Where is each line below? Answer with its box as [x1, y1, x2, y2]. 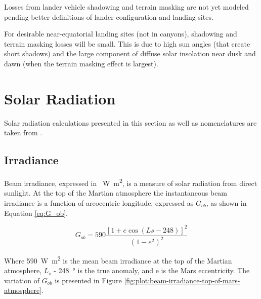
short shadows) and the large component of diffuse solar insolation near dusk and [4, 48, 256, 59]
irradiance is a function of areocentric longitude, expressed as [4, 197, 194, 208]
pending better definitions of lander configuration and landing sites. [4, 11, 213, 22]
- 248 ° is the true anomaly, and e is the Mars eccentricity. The [54, 265, 250, 276]
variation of [4, 275, 40, 285]
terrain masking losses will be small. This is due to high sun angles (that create [4, 38, 250, 49]
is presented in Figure [55, 275, 122, 285]
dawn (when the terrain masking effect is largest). [4, 58, 158, 68]
